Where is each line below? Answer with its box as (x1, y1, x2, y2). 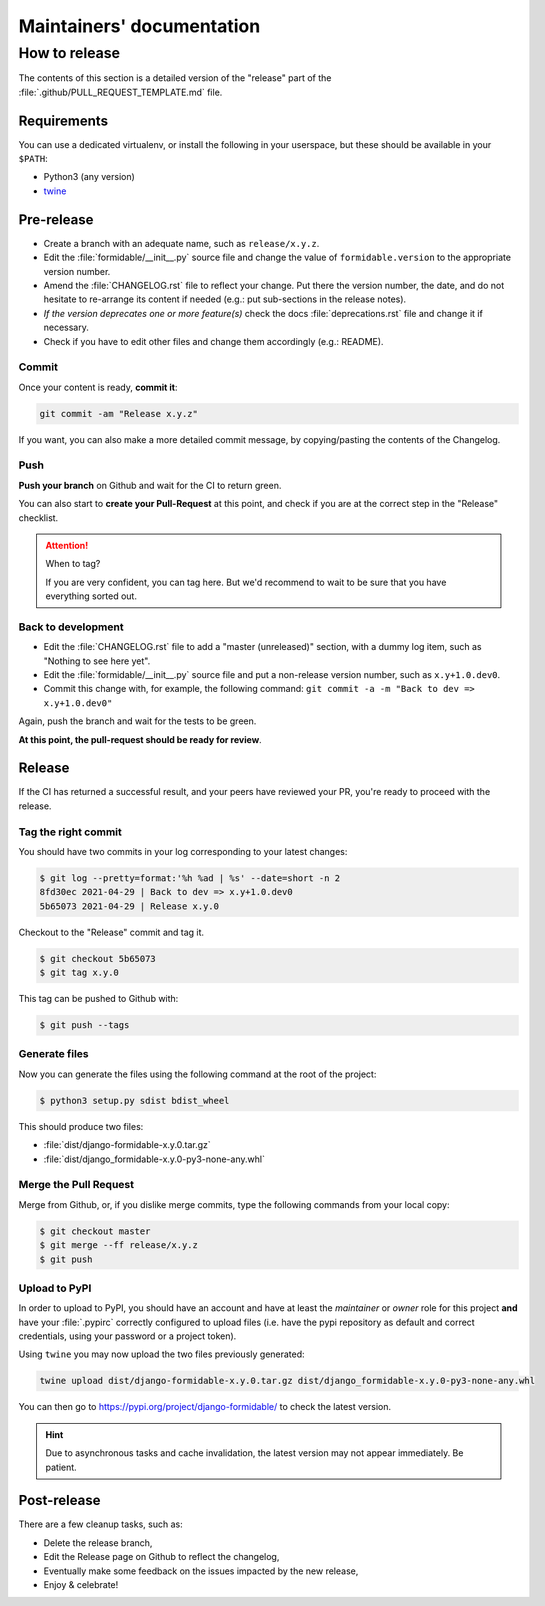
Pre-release (18, 211, 94, 228)
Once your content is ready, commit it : (18, 381, 178, 393)
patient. (45, 1461, 77, 1473)
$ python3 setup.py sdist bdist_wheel (39, 1095, 230, 1106)
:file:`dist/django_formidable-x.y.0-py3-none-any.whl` (43, 1153, 265, 1165)
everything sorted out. (45, 590, 137, 602)
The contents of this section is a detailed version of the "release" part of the (18, 72, 332, 84)
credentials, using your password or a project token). (18, 1330, 237, 1342)
